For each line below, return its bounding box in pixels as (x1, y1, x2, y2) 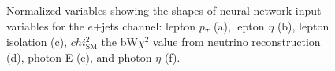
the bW (101, 34, 138, 50)
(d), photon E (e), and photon (6, 48, 152, 65)
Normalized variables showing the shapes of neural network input (6, 2, 322, 18)
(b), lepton (277, 17, 329, 34)
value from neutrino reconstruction (153, 34, 321, 50)
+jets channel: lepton (93, 17, 196, 34)
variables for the (6, 17, 84, 34)
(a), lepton (214, 17, 265, 34)
